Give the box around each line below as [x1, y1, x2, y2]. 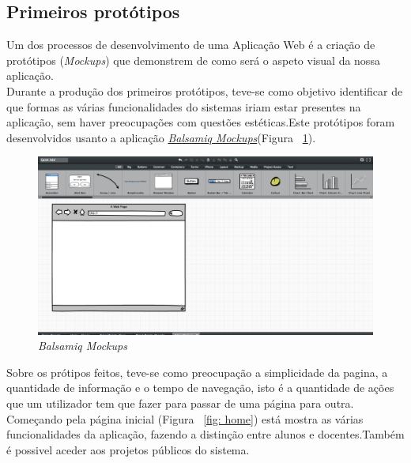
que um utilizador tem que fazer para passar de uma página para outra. [6, 394, 354, 411]
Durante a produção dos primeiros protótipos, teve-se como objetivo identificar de [6, 82, 403, 99]
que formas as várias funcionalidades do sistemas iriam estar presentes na [6, 98, 361, 115]
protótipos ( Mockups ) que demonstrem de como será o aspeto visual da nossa [6, 51, 380, 68]
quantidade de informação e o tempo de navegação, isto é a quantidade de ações [6, 379, 394, 396]
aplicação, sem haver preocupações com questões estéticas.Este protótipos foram [6, 114, 395, 130]
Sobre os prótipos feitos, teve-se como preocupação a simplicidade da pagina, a [6, 363, 388, 380]
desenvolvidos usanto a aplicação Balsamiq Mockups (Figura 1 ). [6, 129, 316, 145]
